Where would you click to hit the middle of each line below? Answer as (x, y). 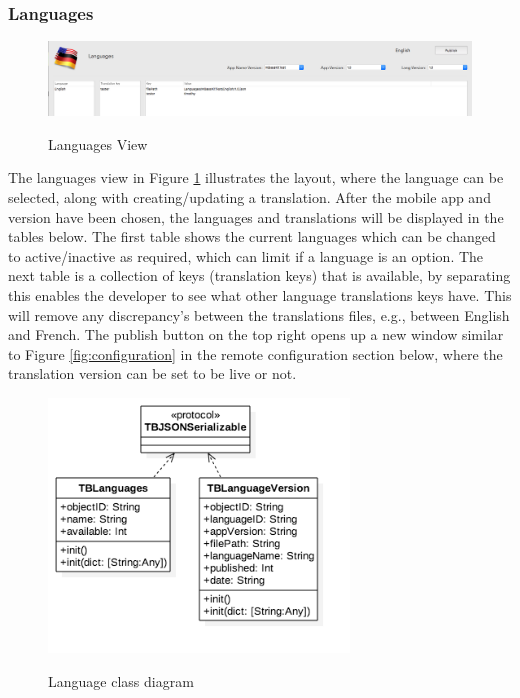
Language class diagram (121, 680)
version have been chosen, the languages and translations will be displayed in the (256, 216)
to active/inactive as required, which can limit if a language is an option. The (246, 255)
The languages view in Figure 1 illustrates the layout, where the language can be (256, 177)
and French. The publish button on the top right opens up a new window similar (256, 334)
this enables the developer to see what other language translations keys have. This (260, 294)
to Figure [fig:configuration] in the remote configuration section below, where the (255, 353)
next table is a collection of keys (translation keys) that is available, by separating (259, 275)
